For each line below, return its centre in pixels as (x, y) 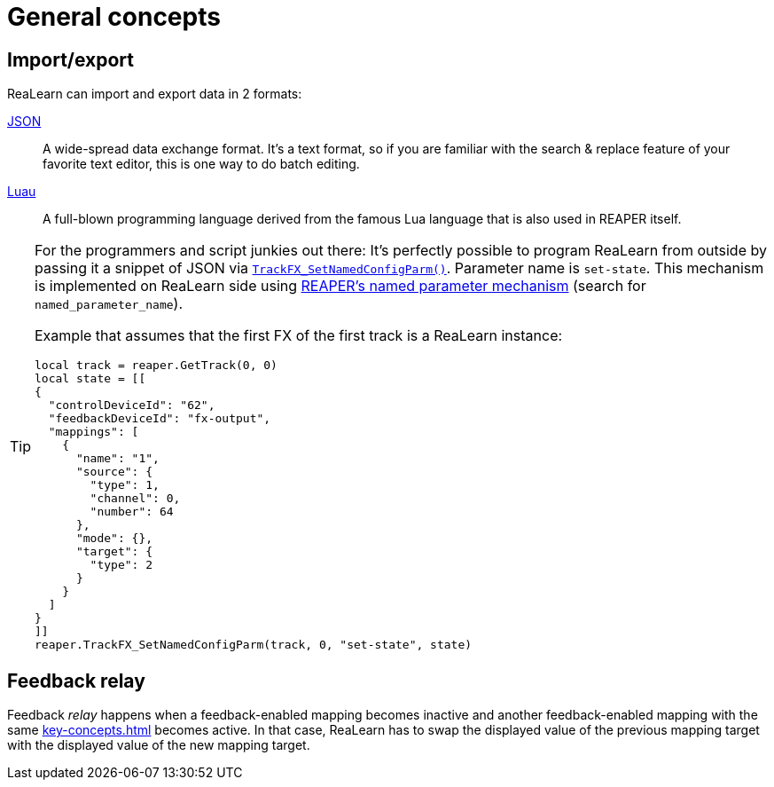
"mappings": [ (94, 432)
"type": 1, (125, 485)
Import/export (71, 59)
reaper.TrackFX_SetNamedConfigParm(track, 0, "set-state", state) (254, 645)
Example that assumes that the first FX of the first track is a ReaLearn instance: (299, 336)
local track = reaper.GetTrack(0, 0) (156, 366)
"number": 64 (132, 512)
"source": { (114, 472)
